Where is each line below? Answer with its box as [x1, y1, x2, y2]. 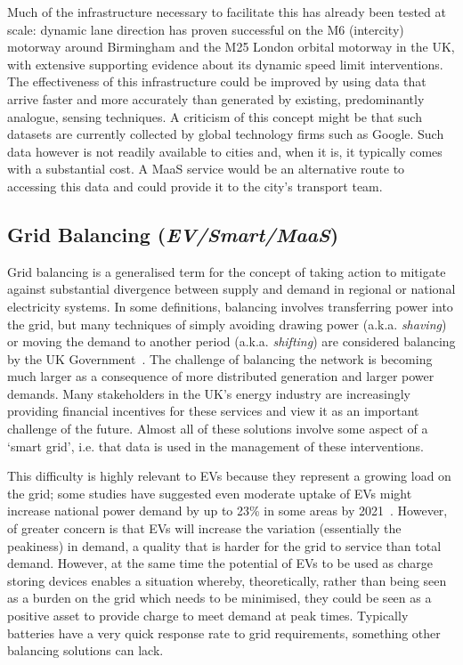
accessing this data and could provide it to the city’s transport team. [7, 176, 383, 195]
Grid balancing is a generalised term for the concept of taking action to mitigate [7, 262, 446, 280]
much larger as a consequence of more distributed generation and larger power [7, 367, 435, 385]
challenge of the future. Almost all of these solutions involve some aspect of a [7, 419, 428, 438]
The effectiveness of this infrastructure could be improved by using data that [7, 72, 426, 91]
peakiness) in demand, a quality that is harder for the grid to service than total [7, 536, 442, 555]
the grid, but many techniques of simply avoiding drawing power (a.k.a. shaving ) [7, 314, 447, 333]
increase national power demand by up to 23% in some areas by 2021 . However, [7, 501, 448, 520]
